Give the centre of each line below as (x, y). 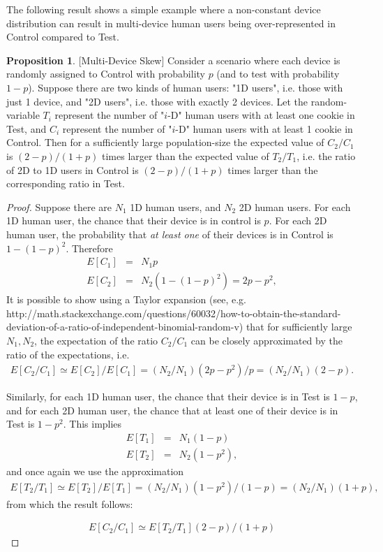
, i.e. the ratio (326, 155)
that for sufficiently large (299, 327)
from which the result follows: (70, 503)
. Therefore (89, 248)
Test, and (27, 128)
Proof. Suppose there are (59, 206)
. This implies (92, 424)
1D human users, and (175, 206)
